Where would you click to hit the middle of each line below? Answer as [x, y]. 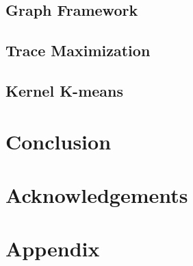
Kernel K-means [65, 90]
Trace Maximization [78, 50]
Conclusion [59, 141]
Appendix [53, 249]
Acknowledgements [97, 194]
